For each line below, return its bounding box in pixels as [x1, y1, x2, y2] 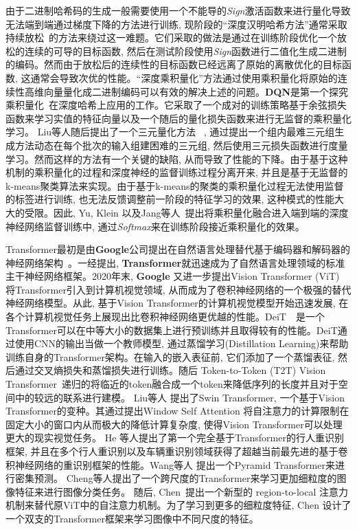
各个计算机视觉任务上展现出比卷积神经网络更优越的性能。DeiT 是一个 [5, 309, 325, 324]
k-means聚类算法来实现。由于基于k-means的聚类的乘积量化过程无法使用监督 [5, 178, 344, 192]
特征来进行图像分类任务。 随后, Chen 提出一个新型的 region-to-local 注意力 [14, 484, 348, 498]
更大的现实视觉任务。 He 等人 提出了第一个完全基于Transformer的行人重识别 [5, 430, 344, 445]
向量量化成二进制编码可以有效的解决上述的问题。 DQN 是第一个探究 [43, 84, 349, 98]
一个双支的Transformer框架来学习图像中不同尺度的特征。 [5, 511, 259, 525]
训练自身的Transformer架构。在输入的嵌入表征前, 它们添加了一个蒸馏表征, [5, 349, 335, 364]
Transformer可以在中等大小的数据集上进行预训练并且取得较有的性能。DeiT [5, 322, 338, 337]
